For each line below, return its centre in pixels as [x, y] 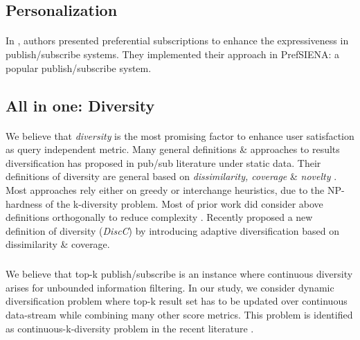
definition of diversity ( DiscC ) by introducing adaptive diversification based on [172, 230]
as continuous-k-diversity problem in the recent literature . [130, 328]
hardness [24, 203]
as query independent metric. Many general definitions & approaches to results [173, 149]
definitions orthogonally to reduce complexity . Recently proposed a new [159, 217]
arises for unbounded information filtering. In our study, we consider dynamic [170, 287]
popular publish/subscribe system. [79, 68]
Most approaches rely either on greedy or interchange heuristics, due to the [165, 189]
